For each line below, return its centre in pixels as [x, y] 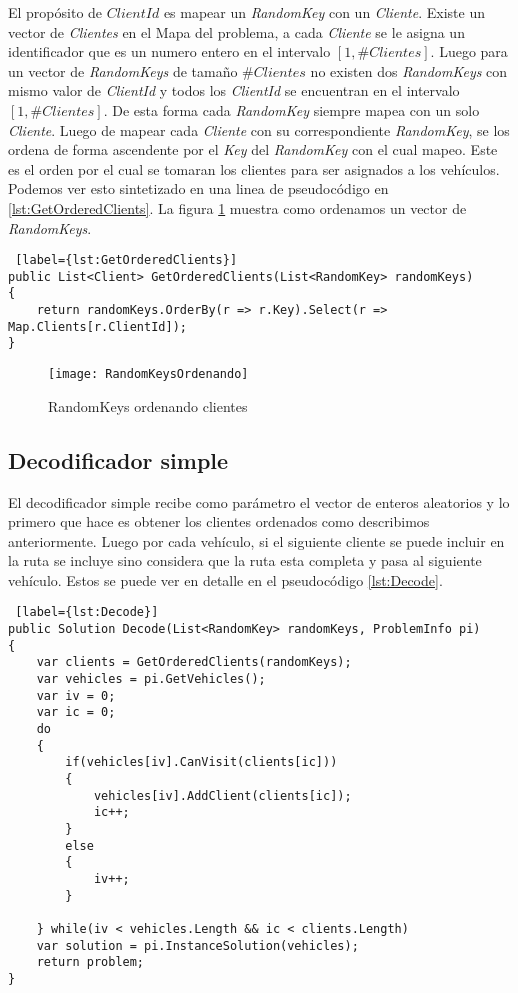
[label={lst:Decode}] [87, 612]
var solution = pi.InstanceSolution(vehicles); [197, 945]
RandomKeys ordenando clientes [148, 405]
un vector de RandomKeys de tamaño [123, 70]
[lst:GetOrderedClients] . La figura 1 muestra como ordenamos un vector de [237, 207]
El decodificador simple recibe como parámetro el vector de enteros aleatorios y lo [259, 501]
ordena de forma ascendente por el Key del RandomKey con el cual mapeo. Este [253, 149]
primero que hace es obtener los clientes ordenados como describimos [219, 521]
